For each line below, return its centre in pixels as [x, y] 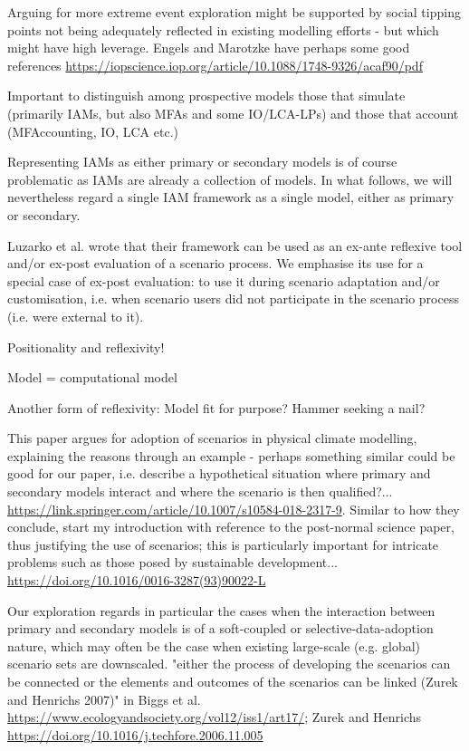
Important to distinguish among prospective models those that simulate [206, 96]
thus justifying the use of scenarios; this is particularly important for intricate [223, 544]
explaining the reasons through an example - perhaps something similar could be [231, 455]
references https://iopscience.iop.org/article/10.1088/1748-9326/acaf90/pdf [215, 65]
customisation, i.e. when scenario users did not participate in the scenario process [233, 298]
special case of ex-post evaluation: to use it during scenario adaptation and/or [224, 280]
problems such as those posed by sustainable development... [172, 562]
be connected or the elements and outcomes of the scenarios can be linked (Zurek [233, 681]
